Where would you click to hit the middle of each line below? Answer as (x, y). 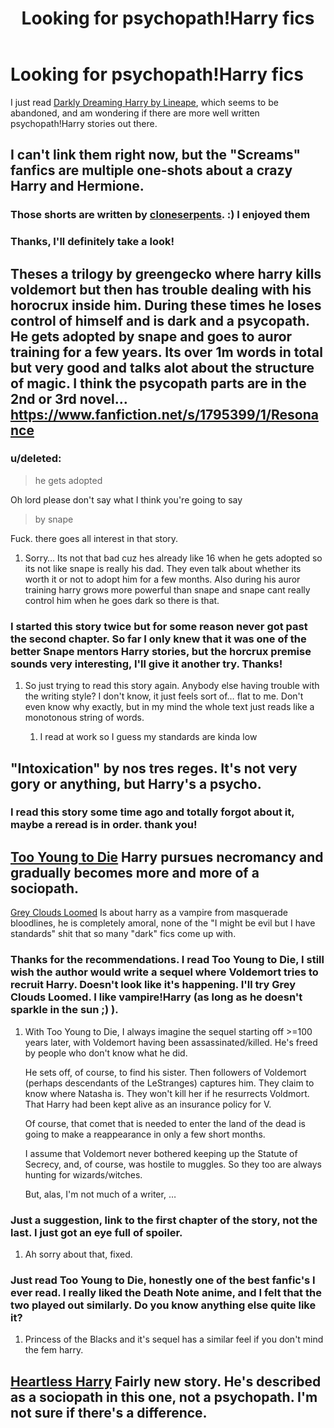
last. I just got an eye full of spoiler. (96, 1232)
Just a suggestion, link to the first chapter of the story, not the (164, 1220)
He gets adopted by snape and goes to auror (151, 336)
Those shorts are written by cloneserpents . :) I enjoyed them (160, 215)
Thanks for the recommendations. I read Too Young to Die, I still (167, 960)
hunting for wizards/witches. (83, 1174)
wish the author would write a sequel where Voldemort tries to (164, 972)
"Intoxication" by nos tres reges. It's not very (154, 768)
